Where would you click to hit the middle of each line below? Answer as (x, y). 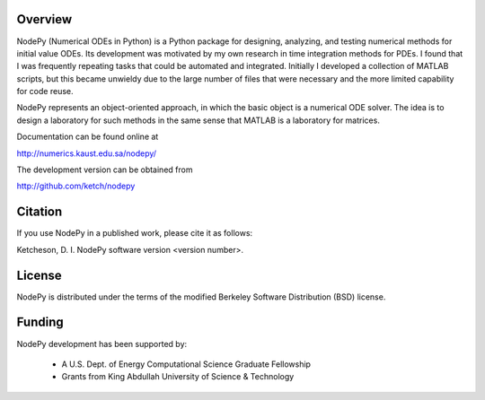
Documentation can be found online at (88, 137)
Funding (40, 322)
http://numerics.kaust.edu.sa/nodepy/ (87, 153)
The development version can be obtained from (105, 170)
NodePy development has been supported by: (102, 343)
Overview (44, 19)
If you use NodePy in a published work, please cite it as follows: (135, 233)
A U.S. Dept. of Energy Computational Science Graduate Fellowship (186, 364)
